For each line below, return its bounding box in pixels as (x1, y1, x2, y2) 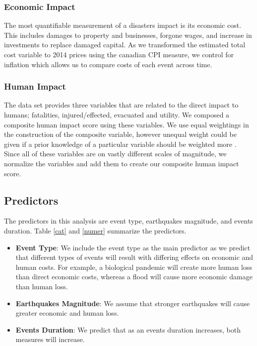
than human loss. (15, 281, 68, 291)
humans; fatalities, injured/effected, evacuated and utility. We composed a (4, 110, 230, 119)
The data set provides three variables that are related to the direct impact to (4, 100, 239, 110)
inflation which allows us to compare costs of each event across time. (4, 59, 212, 69)
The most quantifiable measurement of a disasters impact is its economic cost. (4, 20, 242, 30)
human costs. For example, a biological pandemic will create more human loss (15, 261, 252, 272)
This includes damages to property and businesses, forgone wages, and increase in (4, 29, 252, 40)
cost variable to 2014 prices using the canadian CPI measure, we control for (4, 49, 234, 59)
